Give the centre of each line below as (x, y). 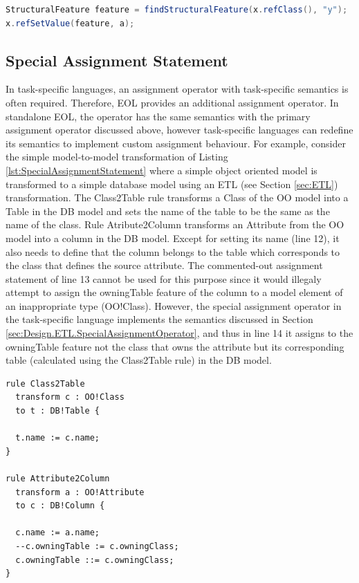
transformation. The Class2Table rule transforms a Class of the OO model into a (177, 197)
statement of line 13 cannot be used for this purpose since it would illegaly (164, 278)
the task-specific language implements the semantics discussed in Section (159, 319)
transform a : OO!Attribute (80, 492)
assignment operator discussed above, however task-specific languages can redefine (179, 130)
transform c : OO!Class (70, 397)
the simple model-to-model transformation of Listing (117, 157)
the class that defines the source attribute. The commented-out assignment (164, 265)
